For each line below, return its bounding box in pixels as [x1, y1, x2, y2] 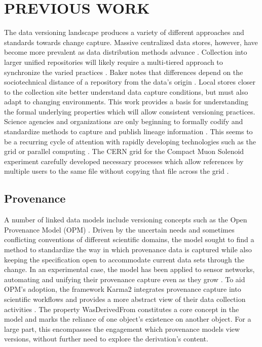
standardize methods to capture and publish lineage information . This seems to [4, 126, 253, 137]
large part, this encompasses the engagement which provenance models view [4, 323, 240, 334]
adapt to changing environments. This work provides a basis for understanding [4, 96, 248, 107]
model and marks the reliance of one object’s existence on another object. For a [4, 314, 251, 324]
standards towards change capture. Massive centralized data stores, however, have [4, 36, 258, 47]
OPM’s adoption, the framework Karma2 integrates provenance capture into [4, 284, 241, 294]
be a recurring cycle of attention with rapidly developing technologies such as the [4, 136, 256, 146]
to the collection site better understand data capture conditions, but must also [4, 86, 248, 97]
